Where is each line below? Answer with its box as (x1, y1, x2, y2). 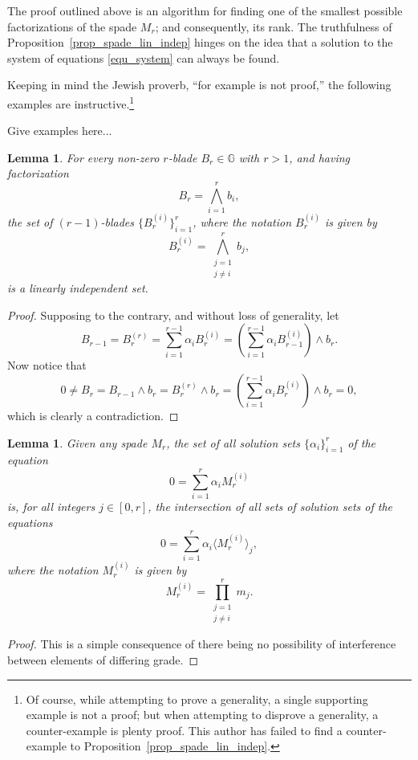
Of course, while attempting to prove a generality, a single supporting (26, 690, 368, 707)
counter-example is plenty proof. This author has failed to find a (26, 721, 343, 738)
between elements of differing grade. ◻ (7, 652, 199, 668)
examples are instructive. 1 (7, 92, 135, 112)
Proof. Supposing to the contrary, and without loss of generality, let (7, 306, 339, 323)
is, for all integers (7, 498, 95, 515)
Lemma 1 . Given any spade (7, 434, 148, 451)
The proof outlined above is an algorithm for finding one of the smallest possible (7, 2, 403, 18)
